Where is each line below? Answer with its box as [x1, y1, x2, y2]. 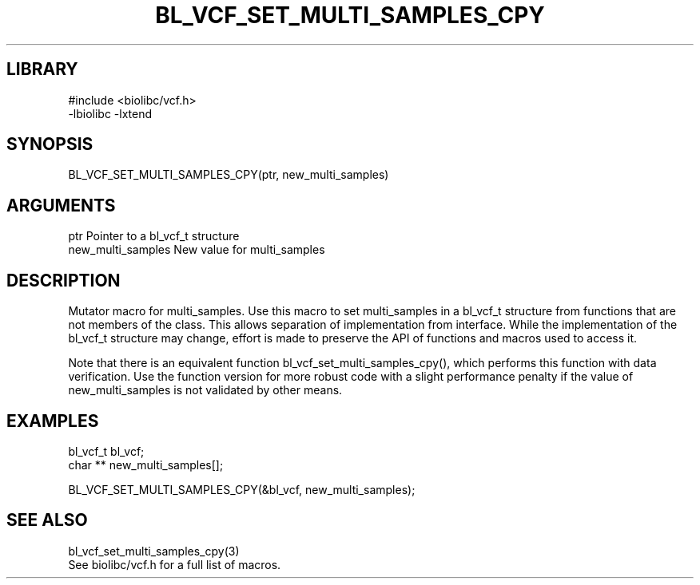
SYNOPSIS [6, 134, 93, 155]
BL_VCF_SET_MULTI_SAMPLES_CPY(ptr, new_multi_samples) [68, 168, 389, 182]
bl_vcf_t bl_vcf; [68, 444, 145, 458]
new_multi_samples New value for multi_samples [68, 243, 325, 257]
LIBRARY [6, 59, 78, 80]
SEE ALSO [6, 510, 88, 531]
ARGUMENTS [6, 195, 116, 215]
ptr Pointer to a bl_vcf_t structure [68, 229, 240, 243]
